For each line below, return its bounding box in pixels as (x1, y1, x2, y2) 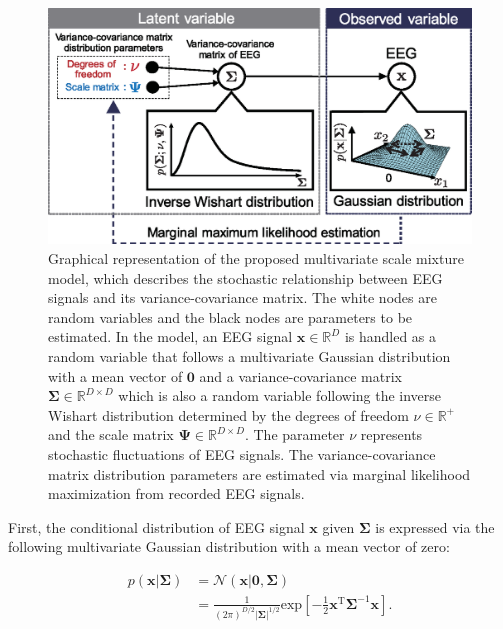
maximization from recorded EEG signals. (48, 483, 305, 504)
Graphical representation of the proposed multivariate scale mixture (48, 248, 464, 269)
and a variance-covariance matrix (199, 365, 402, 386)
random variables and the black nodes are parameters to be (48, 306, 413, 327)
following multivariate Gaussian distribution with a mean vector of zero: (8, 536, 450, 557)
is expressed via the (375, 516, 495, 537)
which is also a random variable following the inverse (118, 385, 442, 406)
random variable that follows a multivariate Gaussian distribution (48, 345, 451, 366)
